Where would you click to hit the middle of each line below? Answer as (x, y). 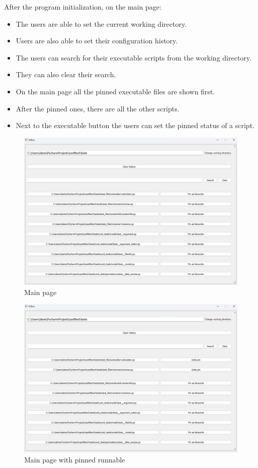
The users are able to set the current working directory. (101, 23)
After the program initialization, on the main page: (83, 7)
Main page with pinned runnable (75, 459)
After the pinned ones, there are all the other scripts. (98, 108)
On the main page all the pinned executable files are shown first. (115, 91)
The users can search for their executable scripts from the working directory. (134, 57)
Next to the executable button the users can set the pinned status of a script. (135, 125)
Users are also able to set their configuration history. (97, 41)
